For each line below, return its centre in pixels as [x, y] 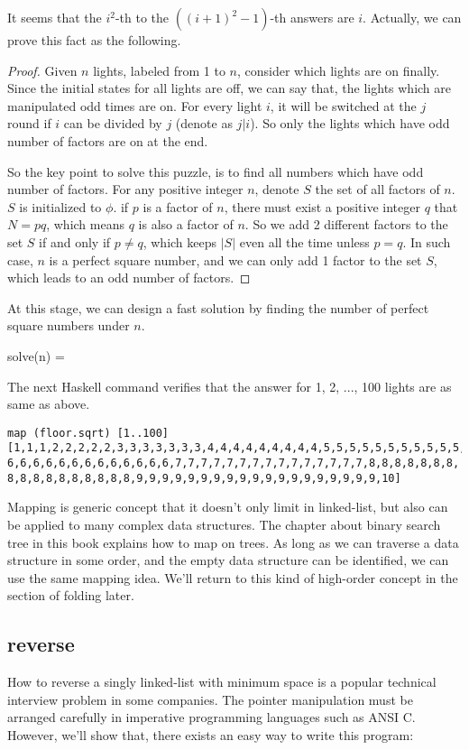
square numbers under [69, 325]
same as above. [49, 404]
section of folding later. [71, 595]
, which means [85, 224]
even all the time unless [304, 241]
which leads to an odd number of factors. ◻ [129, 278]
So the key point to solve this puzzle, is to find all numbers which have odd [216, 171]
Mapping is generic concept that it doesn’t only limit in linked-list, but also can [228, 507]
